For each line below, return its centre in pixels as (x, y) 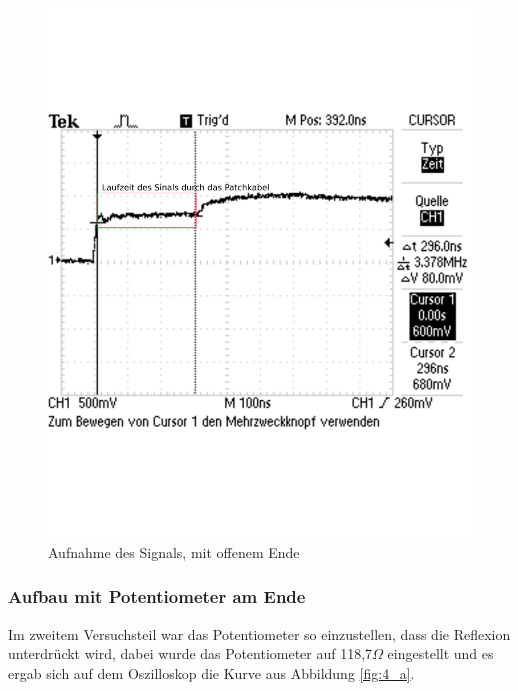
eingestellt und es (440, 653)
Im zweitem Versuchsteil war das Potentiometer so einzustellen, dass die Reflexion (259, 633)
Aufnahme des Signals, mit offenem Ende (174, 551)
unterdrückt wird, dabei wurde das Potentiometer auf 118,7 (190, 653)
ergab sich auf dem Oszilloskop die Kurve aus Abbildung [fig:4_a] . (211, 672)
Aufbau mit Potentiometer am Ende (157, 596)
